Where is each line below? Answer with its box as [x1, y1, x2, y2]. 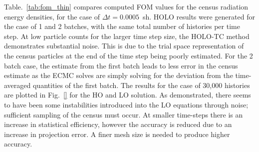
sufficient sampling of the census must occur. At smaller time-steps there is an [4, 109, 243, 119]
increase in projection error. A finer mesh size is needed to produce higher [4, 128, 230, 139]
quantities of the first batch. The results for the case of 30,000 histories [32, 79, 250, 90]
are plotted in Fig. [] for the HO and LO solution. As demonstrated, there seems [4, 89, 251, 100]
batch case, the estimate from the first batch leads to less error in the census [4, 60, 238, 70]
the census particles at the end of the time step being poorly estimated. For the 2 [4, 50, 253, 60]
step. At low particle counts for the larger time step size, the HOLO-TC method [4, 30, 250, 41]
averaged [4, 79, 31, 90]
